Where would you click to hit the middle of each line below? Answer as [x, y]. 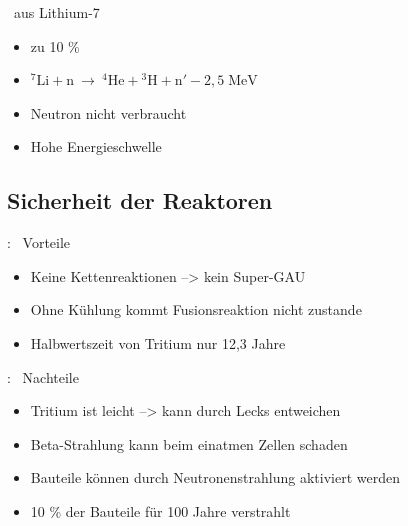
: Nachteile [43, 376]
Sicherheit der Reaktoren [140, 200]
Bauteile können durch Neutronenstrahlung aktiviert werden [215, 477]
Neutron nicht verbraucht [108, 112]
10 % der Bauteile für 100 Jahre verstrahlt [160, 510]
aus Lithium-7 [56, 12]
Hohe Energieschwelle [96, 146]
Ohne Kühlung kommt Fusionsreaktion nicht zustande [196, 309]
